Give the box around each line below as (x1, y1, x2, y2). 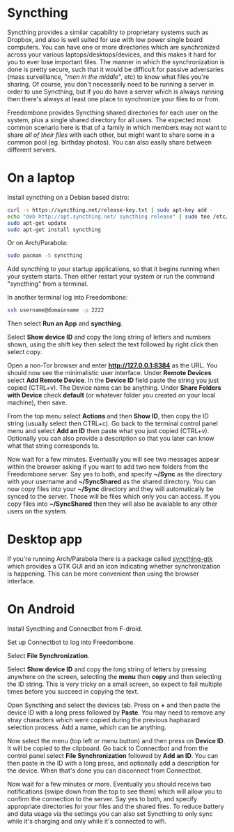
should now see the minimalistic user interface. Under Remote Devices (7, 369, 212, 377)
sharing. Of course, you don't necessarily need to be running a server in (7, 80, 214, 88)
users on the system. (7, 507, 68, 516)
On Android (7, 601, 75, 618)
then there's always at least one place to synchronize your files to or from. (7, 94, 221, 103)
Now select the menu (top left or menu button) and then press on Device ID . (7, 737, 226, 745)
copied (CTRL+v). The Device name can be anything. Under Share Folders (7, 384, 221, 392)
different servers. (7, 145, 57, 154)
